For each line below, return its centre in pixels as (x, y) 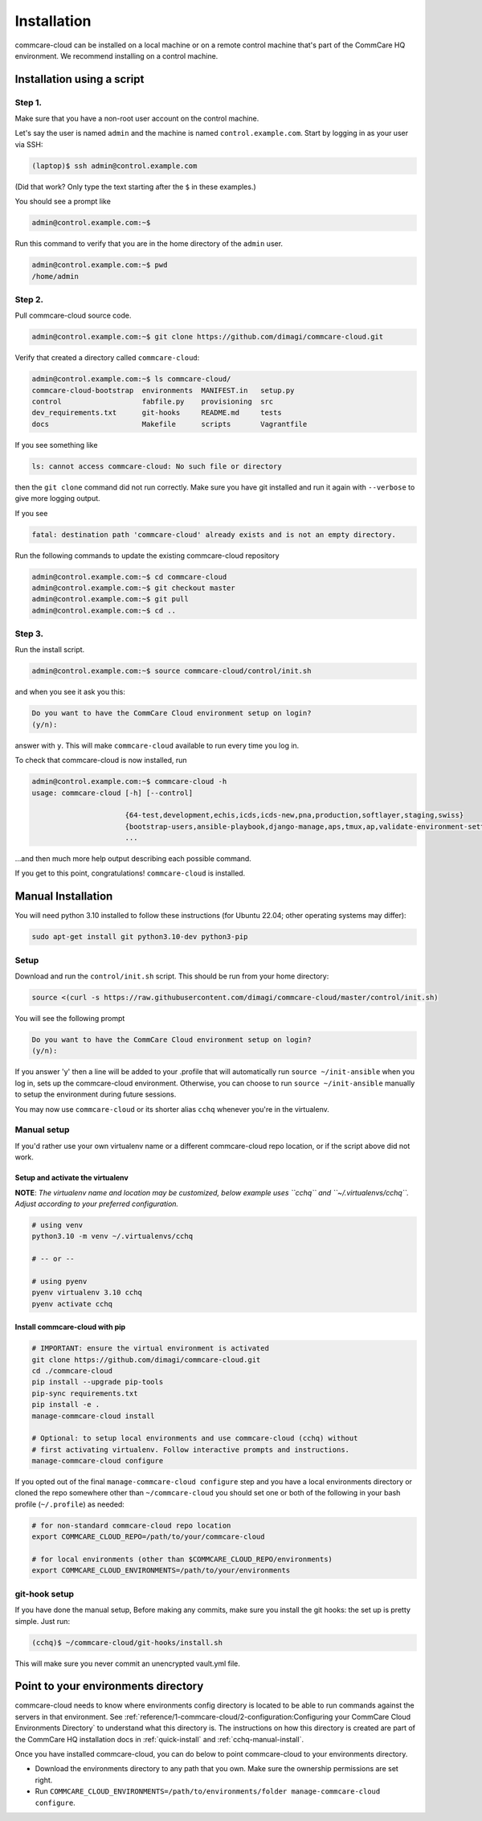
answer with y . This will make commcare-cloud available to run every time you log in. (157, 745)
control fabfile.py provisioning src (153, 402)
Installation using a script (80, 79)
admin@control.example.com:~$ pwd (100, 265)
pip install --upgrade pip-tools (98, 1382)
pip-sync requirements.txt (85, 1393)
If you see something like (56, 445)
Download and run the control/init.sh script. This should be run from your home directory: (172, 976)
